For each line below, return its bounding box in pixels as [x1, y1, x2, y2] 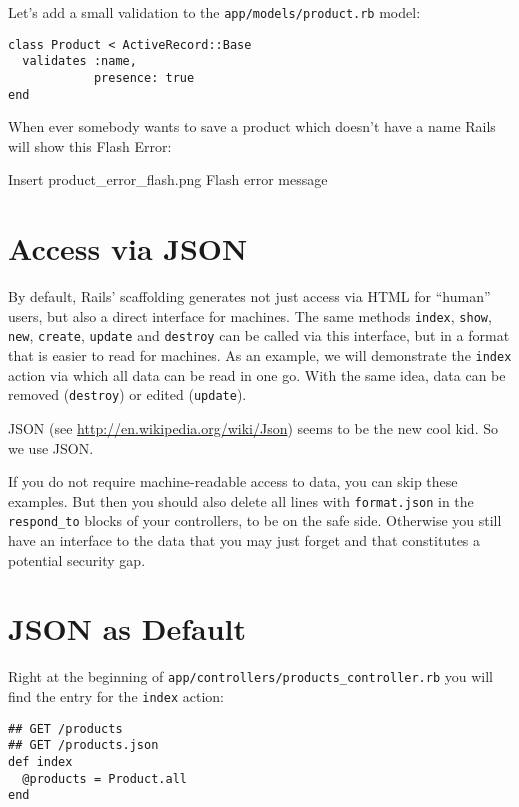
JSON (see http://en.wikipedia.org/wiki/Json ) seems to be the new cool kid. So [8, 418, 498, 438]
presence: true [93, 70, 195, 85]
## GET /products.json [8, 738, 159, 753]
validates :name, [22, 54, 137, 69]
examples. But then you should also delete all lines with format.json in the [8, 490, 474, 511]
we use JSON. [8, 437, 94, 458]
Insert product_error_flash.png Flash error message [8, 169, 328, 190]
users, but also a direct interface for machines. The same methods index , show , [8, 305, 492, 326]
